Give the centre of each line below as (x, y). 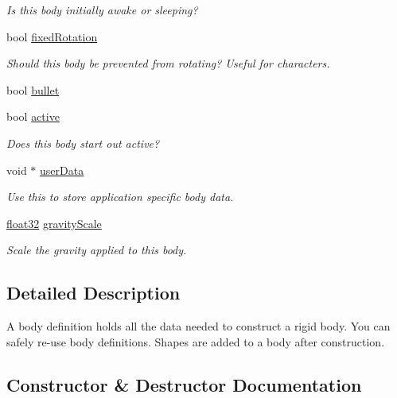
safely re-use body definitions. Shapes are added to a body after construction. (196, 341)
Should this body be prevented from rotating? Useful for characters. (168, 63)
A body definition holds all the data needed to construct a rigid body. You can (198, 326)
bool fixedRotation (52, 36)
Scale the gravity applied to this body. (97, 250)
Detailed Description (93, 293)
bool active (33, 116)
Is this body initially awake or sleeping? (102, 10)
